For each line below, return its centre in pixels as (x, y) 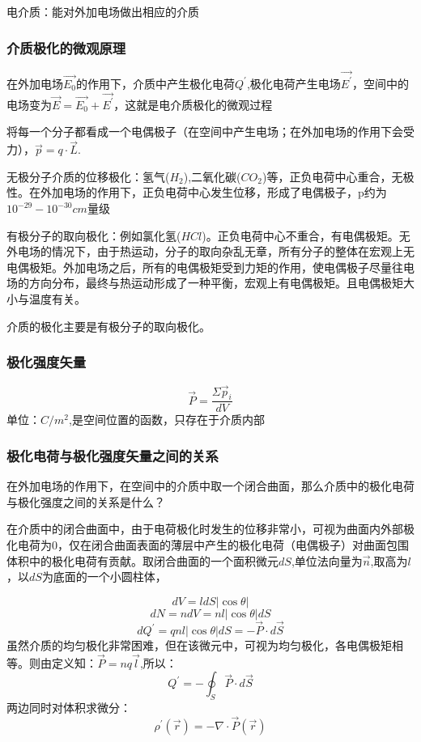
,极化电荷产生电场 (293, 83)
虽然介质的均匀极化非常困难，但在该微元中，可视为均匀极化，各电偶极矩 (199, 645)
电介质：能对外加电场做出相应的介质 (103, 11)
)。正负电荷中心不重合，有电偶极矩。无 (306, 235)
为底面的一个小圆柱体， (104, 577)
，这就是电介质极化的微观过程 (193, 104)
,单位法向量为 (327, 560)
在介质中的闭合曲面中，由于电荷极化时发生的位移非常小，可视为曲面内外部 (205, 529)
